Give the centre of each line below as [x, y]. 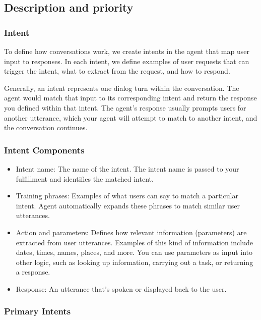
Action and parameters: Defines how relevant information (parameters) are [131, 232]
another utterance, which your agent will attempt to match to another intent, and [131, 117]
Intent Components [44, 150]
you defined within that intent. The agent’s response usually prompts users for [125, 107]
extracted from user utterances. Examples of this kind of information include [134, 242]
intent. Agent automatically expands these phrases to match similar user [128, 205]
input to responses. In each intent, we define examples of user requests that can [127, 61]
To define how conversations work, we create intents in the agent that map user [127, 51]
